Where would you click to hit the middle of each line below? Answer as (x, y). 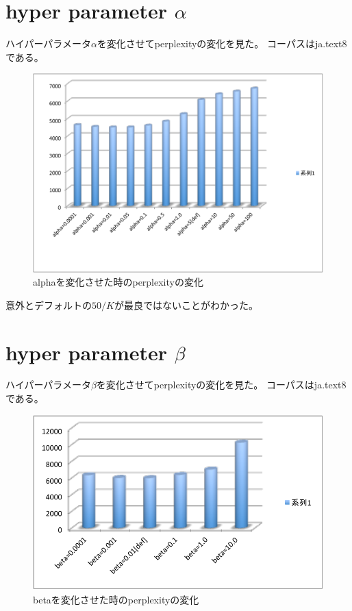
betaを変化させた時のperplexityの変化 (116, 599)
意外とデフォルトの (49, 304)
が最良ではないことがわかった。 (186, 304)
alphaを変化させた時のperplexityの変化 (118, 282)
